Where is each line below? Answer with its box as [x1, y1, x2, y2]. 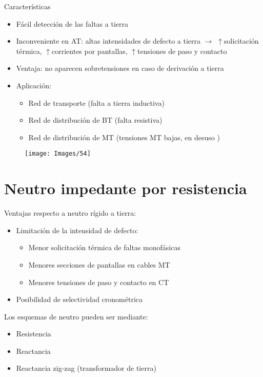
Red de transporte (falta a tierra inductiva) [28, 97, 165, 108]
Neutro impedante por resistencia [4, 178, 247, 199]
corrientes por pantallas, [52, 45, 128, 56]
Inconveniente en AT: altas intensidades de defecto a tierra [16, 35, 201, 46]
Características [4, 1, 51, 11]
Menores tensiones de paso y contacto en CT [28, 276, 169, 287]
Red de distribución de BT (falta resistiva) [28, 115, 163, 125]
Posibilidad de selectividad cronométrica [16, 294, 143, 305]
